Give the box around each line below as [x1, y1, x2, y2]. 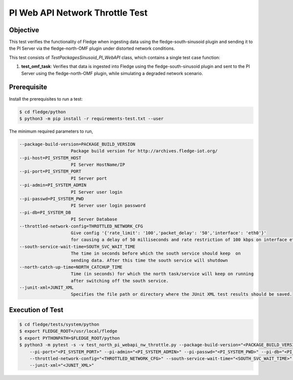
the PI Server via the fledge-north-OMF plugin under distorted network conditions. [9, 45, 175, 51]
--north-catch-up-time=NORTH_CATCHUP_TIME [19, 264, 123, 270]
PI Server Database [71, 217, 117, 222]
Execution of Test [9, 305, 63, 314]
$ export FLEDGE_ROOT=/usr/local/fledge [19, 328, 117, 334]
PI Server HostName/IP [71, 162, 126, 168]
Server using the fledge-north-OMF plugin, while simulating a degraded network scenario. [21, 70, 203, 76]
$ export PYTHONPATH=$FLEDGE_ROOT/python [19, 335, 120, 341]
